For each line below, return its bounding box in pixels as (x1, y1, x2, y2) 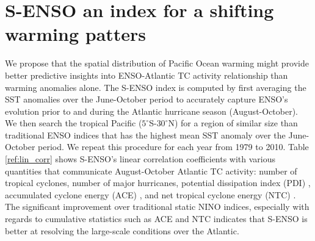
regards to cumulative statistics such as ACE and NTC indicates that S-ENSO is (5, 212, 308, 225)
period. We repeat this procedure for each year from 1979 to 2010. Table (38, 140, 309, 153)
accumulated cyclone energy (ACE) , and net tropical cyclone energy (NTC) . (5, 188, 296, 201)
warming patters (5, 21, 147, 46)
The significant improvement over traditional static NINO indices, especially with (5, 200, 310, 213)
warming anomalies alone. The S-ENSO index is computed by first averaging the (5, 81, 306, 93)
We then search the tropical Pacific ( (5, 117, 142, 129)
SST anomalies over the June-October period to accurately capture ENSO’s (5, 93, 288, 106)
